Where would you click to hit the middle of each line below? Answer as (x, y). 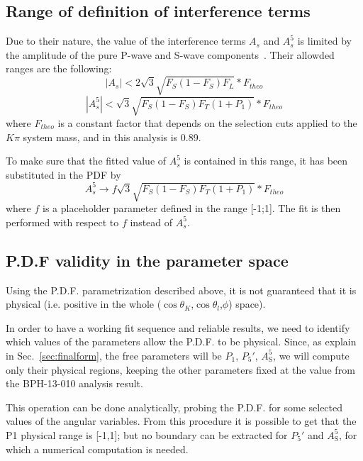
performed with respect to (62, 222)
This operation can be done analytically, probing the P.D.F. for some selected (174, 407)
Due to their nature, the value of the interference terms (126, 41)
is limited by (325, 41)
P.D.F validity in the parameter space (147, 260)
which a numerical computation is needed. (97, 449)
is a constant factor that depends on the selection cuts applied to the (207, 122)
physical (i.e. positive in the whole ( (84, 304)
